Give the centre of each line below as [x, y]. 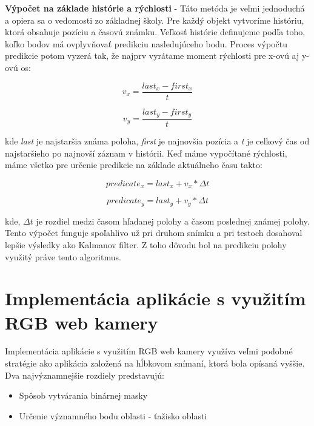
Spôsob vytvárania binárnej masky [83, 395]
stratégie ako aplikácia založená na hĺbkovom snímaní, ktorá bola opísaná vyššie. [155, 363]
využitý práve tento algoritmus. [63, 256]
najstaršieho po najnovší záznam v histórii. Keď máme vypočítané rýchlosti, [146, 153]
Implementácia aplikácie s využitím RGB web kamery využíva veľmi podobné [149, 351]
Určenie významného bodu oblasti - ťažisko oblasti [113, 415]
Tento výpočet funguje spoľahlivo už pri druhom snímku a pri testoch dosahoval [154, 233]
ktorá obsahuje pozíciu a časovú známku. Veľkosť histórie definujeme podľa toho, [155, 32]
